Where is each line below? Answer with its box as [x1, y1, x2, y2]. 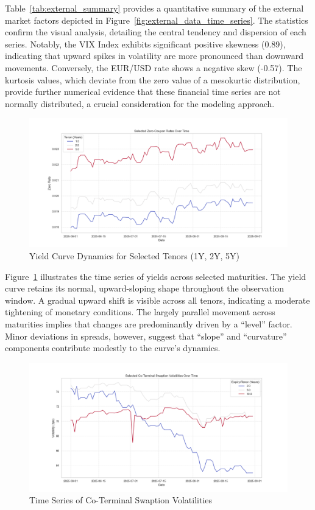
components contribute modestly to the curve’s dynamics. [5, 341, 221, 354]
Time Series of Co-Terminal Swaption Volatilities [29, 494, 213, 506]
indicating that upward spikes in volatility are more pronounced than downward [5, 49, 304, 62]
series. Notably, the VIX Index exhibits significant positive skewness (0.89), [5, 37, 286, 50]
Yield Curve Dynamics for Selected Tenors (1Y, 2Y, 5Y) [29, 249, 240, 262]
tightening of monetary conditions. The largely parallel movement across [5, 306, 275, 318]
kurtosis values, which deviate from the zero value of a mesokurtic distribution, [5, 73, 300, 86]
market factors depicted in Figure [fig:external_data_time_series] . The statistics [5, 13, 308, 26]
